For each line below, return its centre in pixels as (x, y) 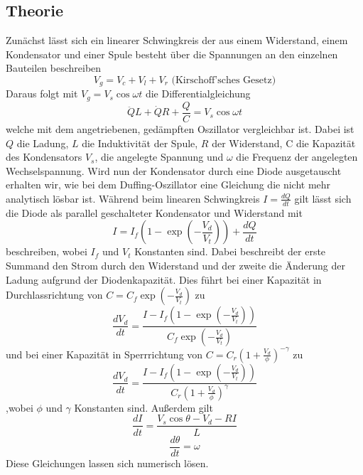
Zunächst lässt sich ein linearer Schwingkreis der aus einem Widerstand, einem (177, 40)
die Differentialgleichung (198, 94)
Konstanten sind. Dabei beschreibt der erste (230, 251)
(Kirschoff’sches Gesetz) (224, 80)
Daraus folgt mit (42, 94)
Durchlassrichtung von (54, 295)
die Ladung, (43, 143)
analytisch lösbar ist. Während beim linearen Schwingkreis (133, 198)
